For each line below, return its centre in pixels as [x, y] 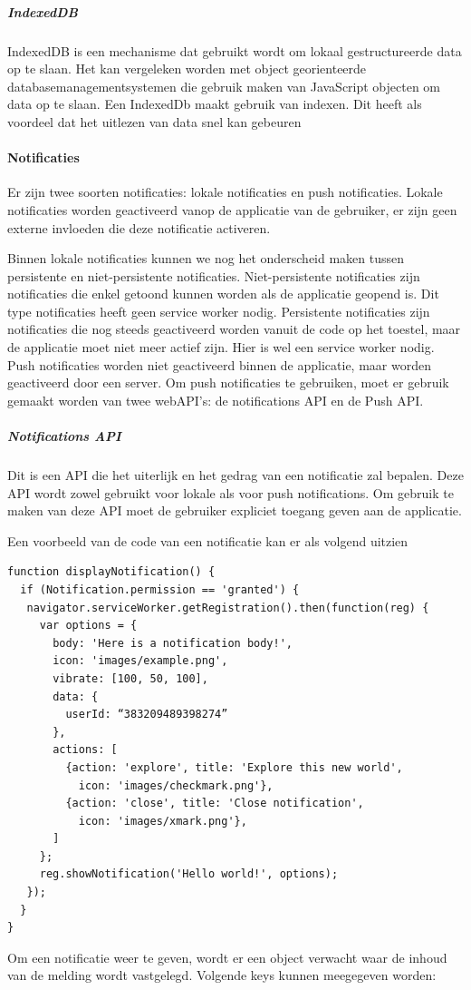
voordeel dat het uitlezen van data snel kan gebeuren [154, 121]
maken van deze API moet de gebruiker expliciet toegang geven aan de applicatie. [235, 510]
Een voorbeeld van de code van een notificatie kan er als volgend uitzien [208, 540]
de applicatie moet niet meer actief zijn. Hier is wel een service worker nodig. [221, 347]
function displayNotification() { [111, 572]
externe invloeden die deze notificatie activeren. [139, 227]
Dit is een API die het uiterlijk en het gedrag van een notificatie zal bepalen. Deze [235, 475]
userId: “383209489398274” [147, 715]
